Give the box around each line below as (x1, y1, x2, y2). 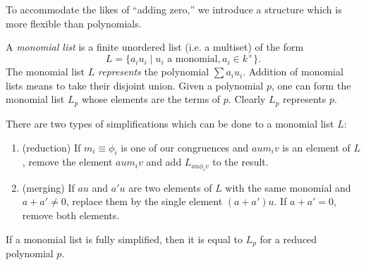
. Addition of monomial (243, 64, 343, 79)
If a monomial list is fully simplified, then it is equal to (6, 231, 243, 246)
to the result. (212, 154, 269, 169)
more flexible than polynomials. (6, 16, 142, 30)
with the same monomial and (225, 180, 351, 195)
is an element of (282, 140, 350, 154)
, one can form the (271, 78, 351, 92)
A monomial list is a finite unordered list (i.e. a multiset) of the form (6, 39, 304, 54)
